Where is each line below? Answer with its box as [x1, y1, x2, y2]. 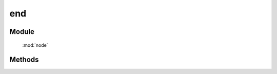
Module [9, 27, 34, 36]
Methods [9, 55, 39, 64]
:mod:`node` [22, 42, 48, 48]
